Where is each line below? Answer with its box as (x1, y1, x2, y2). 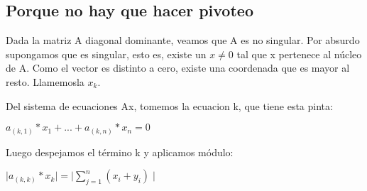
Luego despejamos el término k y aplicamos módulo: (6, 144, 234, 159)
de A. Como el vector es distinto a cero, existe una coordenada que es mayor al (6, 60, 350, 75)
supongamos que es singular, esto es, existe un (6, 46, 207, 61)
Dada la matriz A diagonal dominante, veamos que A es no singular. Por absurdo (6, 33, 360, 48)
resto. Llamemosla (6, 74, 84, 89)
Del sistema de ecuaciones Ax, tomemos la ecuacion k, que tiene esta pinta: (6, 98, 333, 113)
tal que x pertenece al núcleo (236, 46, 362, 61)
